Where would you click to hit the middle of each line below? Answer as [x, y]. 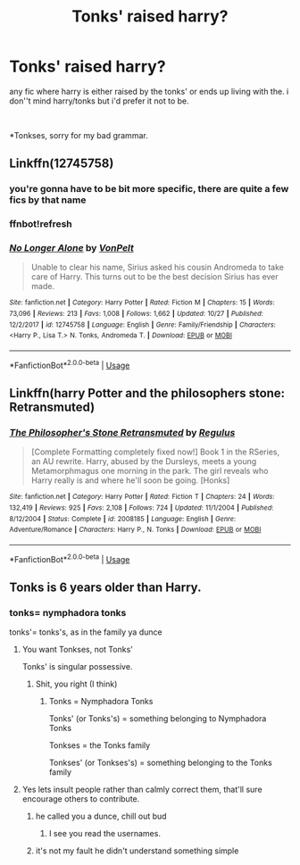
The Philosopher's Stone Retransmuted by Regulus [122, 433]
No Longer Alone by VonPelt [71, 248]
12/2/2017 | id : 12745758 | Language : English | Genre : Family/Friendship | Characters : [143, 324]
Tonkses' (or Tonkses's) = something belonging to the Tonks [160, 763]
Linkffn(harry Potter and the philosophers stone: [147, 393]
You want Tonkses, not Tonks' [78, 650]
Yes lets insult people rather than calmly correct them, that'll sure [142, 790]
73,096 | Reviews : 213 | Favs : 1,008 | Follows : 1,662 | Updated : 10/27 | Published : [136, 314]
